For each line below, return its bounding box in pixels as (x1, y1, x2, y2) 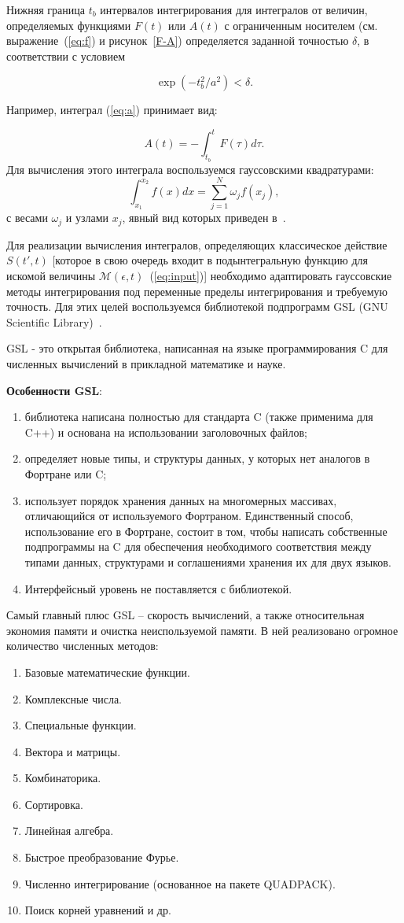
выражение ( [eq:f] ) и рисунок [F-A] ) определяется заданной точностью (6, 32, 349, 49)
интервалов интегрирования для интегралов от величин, (100, 2, 368, 17)
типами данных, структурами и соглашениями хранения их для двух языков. (24, 553, 391, 570)
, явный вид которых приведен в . (122, 209, 286, 226)
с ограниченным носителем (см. (224, 17, 378, 33)
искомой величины (6, 268, 96, 284)
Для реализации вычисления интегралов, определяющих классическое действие (6, 236, 387, 253)
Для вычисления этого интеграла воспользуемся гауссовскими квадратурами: (6, 161, 374, 177)
